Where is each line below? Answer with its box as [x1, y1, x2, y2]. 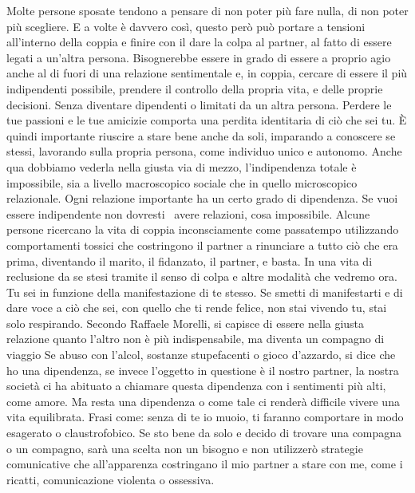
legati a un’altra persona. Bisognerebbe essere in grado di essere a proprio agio [6, 49, 391, 65]
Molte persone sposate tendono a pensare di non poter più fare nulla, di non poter [6, 2, 409, 18]
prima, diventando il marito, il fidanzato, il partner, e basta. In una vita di [6, 252, 373, 269]
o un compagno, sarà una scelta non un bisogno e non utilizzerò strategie [6, 440, 363, 456]
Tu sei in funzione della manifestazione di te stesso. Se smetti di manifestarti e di [6, 283, 403, 300]
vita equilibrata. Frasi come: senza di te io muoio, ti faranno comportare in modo [6, 408, 404, 425]
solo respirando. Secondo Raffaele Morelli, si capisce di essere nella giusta [6, 314, 365, 331]
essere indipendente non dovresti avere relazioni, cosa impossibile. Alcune [6, 205, 370, 222]
